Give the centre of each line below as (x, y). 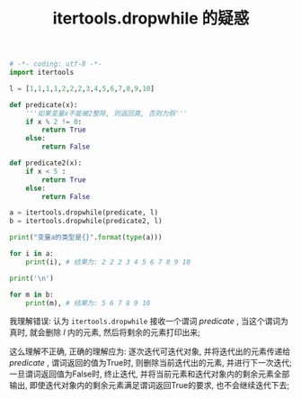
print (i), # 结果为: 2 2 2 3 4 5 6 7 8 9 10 (108, 262)
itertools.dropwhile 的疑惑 (151, 18)
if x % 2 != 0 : (54, 122)
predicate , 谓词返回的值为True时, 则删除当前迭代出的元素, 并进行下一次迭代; (150, 363)
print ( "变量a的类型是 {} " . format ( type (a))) (86, 238)
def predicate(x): (44, 104)
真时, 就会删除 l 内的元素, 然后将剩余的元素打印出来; (105, 332)
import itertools (42, 73)
